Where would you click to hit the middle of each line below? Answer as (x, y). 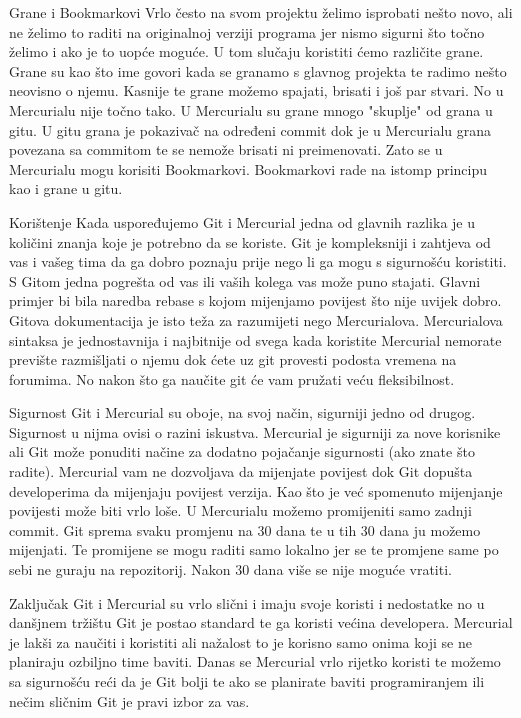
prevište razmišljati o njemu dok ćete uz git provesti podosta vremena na (233, 359)
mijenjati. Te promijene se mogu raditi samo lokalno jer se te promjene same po (254, 549)
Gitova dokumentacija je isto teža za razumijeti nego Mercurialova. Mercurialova (256, 319)
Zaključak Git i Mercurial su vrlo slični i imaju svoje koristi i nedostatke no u (247, 602)
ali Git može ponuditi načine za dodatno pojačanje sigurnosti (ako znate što (242, 451)
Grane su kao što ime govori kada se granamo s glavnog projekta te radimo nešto (258, 70)
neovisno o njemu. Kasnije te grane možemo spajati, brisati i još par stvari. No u (256, 90)
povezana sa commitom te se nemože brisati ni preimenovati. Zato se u (226, 149)
